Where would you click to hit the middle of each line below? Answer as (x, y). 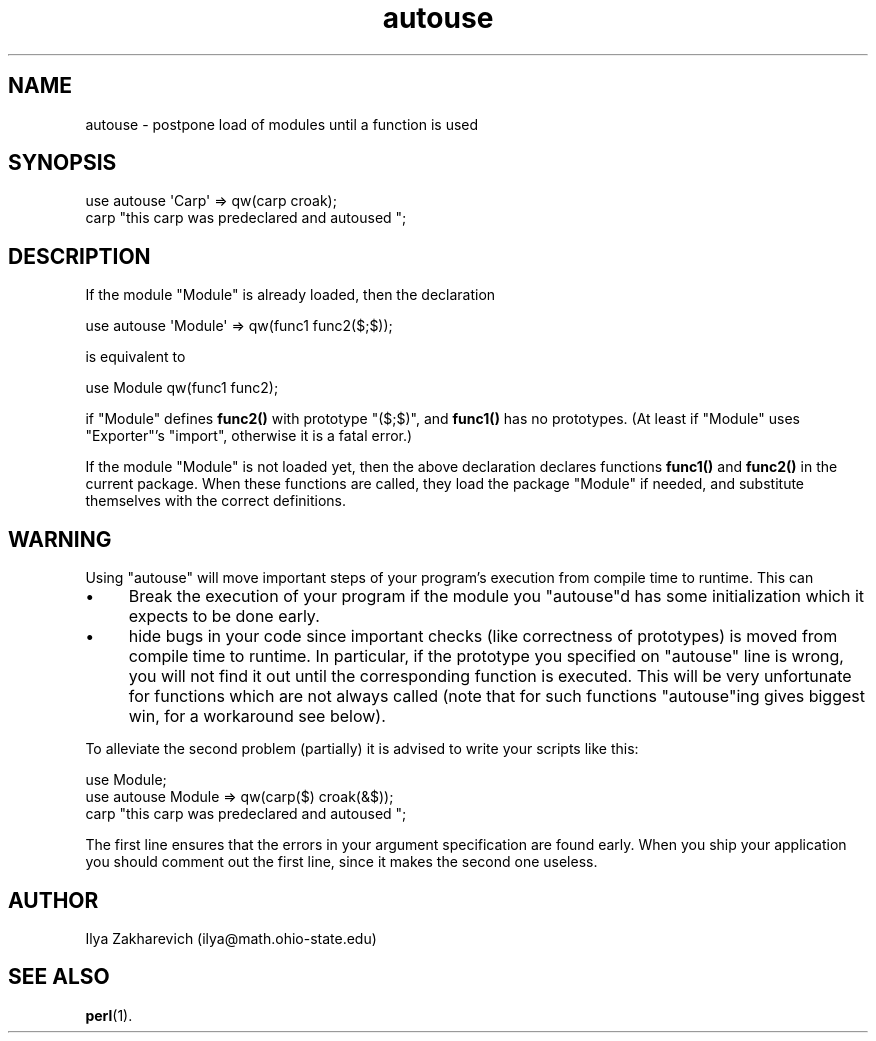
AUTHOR (53, 900)
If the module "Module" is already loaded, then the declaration (290, 295)
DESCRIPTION (79, 256)
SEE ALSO (59, 977)
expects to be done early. (224, 616)
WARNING (60, 539)
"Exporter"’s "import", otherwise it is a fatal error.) (249, 436)
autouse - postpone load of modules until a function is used (282, 124)
